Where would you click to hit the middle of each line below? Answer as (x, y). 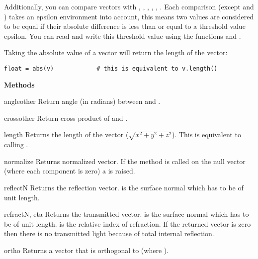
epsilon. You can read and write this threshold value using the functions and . (123, 36)
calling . (16, 144)
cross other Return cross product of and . (66, 118)
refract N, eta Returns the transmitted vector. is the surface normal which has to (127, 214)
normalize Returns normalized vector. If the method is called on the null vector (125, 161)
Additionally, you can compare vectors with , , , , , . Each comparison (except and (129, 6)
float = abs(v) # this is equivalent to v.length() (111, 68)
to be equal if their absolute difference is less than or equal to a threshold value (125, 26)
